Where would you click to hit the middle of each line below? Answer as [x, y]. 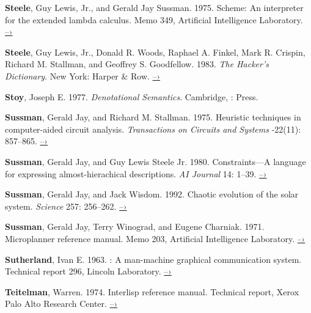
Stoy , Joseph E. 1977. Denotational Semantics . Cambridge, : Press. [132, 96]
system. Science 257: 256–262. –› [66, 206]
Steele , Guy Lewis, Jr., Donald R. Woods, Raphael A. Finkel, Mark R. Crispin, [155, 52]
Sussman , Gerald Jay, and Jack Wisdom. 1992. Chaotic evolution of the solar [152, 194]
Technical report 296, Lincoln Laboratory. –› [88, 271]
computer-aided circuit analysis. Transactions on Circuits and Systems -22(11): [153, 129]
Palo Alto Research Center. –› [61, 304]
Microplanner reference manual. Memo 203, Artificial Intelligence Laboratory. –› [155, 238]
